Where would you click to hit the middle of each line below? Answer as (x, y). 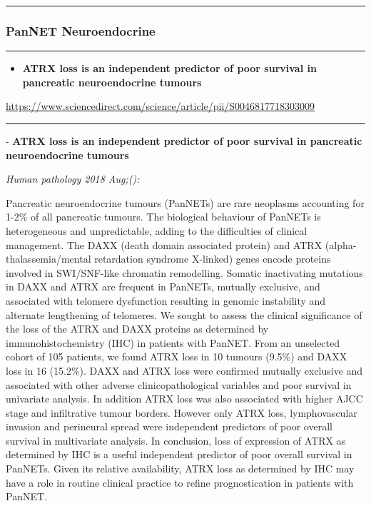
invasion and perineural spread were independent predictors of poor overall (169, 426)
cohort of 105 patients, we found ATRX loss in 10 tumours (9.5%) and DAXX (177, 356)
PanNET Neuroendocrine (81, 30)
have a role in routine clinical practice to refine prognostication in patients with (180, 482)
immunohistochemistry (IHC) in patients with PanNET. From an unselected (173, 342)
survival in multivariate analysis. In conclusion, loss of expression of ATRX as (176, 440)
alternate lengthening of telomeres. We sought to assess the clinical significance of (184, 314)
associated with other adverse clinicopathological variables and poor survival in (179, 384)
